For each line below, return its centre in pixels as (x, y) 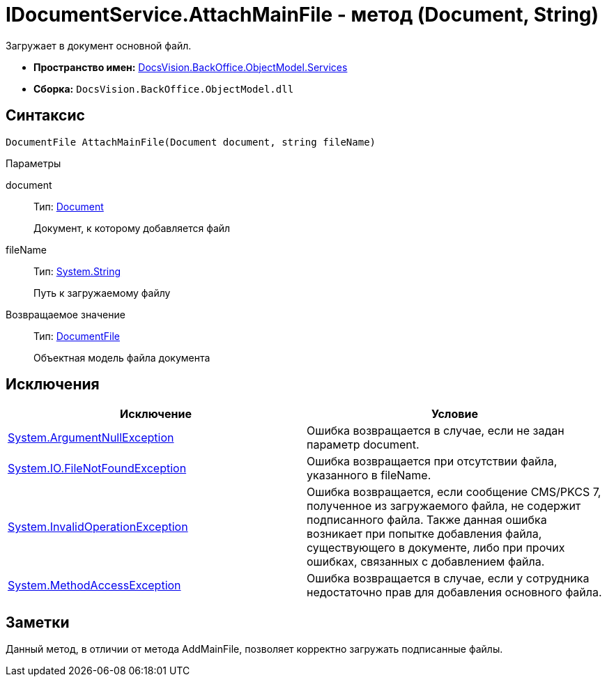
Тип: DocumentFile (77, 336)
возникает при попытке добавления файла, (424, 534)
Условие (455, 414)
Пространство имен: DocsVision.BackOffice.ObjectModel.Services (191, 67)
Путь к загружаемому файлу (102, 293)
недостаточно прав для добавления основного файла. (454, 592)
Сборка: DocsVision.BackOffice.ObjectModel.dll (164, 88)
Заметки (38, 622)
